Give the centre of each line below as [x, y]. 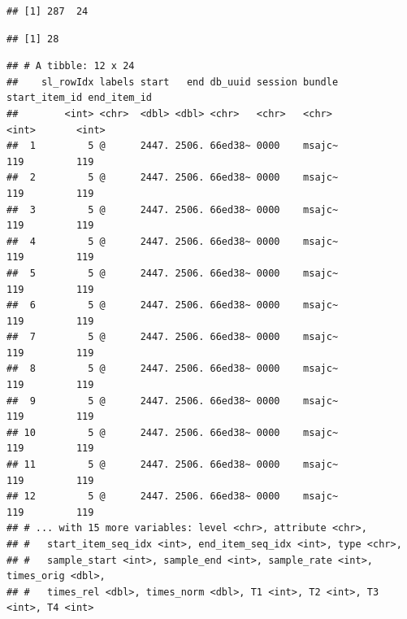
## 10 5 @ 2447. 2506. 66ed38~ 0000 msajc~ [173, 432]
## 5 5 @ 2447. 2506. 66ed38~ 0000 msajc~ [173, 273]
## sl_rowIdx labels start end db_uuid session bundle [173, 82]
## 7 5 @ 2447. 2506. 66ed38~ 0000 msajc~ [173, 337]
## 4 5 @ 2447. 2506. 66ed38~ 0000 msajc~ [173, 241]
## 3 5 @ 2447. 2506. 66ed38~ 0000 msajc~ [173, 209]
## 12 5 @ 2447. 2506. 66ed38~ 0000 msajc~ [173, 497]
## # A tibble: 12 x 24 [71, 66]
